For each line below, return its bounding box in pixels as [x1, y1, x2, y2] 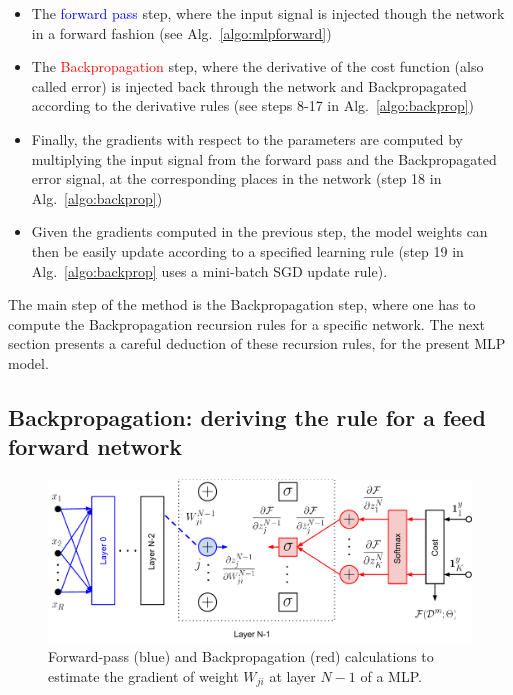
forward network [8, 431, 183, 462]
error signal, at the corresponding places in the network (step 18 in [31, 168, 442, 189]
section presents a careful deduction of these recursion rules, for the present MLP [8, 333, 506, 354]
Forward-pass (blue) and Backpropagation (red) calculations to [48, 646, 434, 667]
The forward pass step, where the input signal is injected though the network [31, 3, 505, 23]
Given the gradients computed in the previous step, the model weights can [31, 221, 488, 242]
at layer [269, 665, 316, 686]
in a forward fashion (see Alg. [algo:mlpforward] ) [31, 22, 332, 43]
